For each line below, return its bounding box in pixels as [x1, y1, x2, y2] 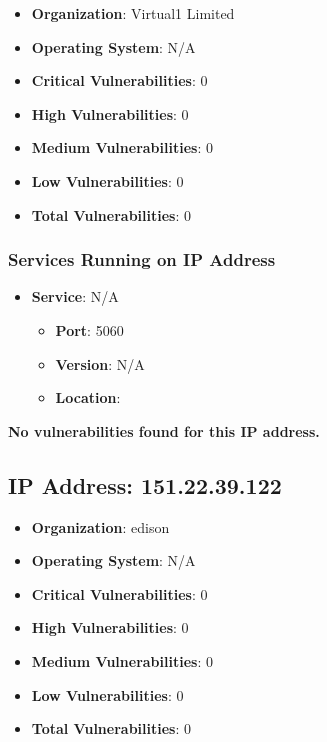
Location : [55, 387, 121, 408]
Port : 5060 [55, 319, 124, 340]
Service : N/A [31, 286, 119, 307]
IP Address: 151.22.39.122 [8, 469, 282, 500]
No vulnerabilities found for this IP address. [8, 420, 320, 441]
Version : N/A [55, 353, 145, 374]
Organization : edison [31, 516, 170, 537]
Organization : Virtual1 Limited [31, 3, 235, 23]
